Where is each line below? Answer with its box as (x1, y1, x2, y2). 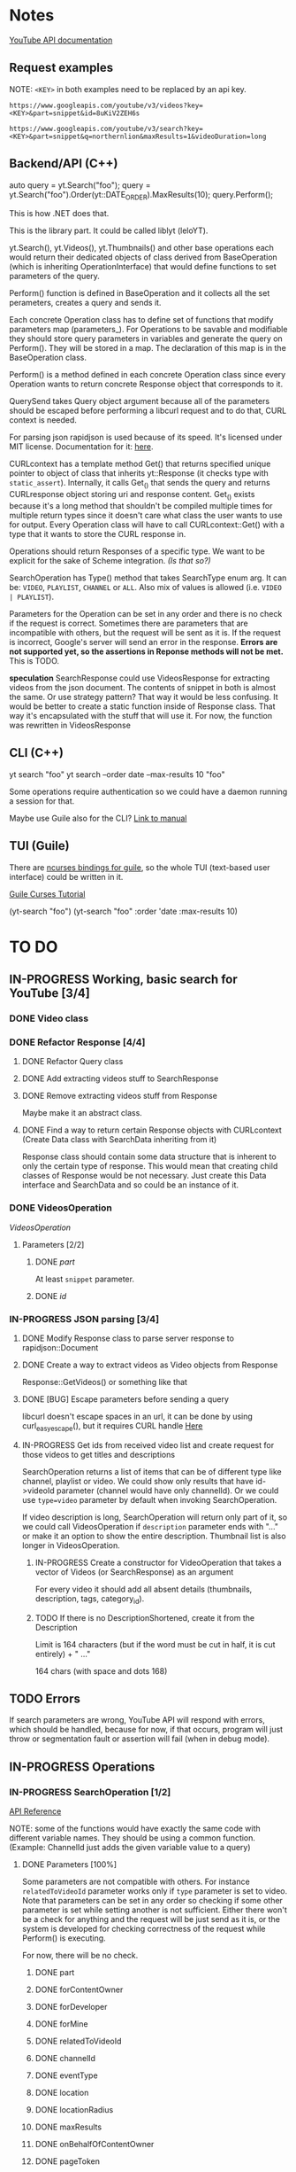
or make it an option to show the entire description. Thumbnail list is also (21, 1530, 286, 1541)
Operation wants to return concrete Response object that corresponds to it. (9, 378, 284, 390)
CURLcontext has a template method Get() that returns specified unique (9, 458, 271, 470)
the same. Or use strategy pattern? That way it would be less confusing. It (9, 691, 278, 702)
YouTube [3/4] (9, 985, 90, 1001)
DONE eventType (34, 2070, 99, 2081)
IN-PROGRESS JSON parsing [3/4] (9, 1312, 160, 1325)
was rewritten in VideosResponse (9, 720, 131, 730)
